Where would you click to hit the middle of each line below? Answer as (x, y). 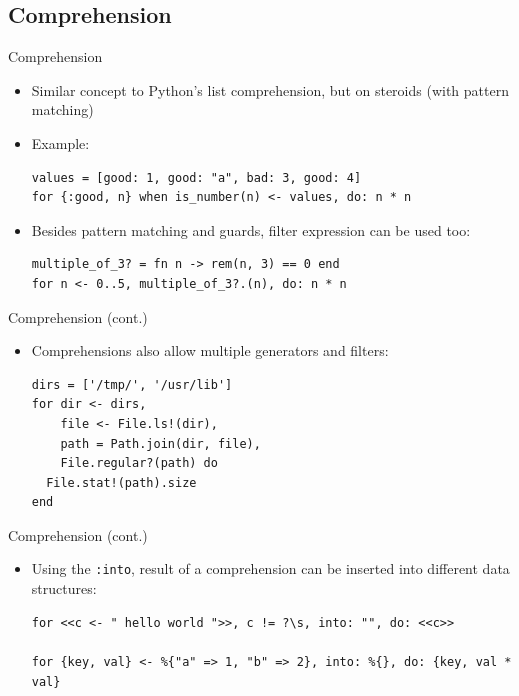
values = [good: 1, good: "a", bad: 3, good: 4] (196, 177)
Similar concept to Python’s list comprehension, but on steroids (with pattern (270, 89)
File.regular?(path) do (139, 463)
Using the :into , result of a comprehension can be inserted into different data (270, 568)
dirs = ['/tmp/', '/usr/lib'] (132, 384)
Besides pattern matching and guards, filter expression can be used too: (251, 229)
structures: (64, 588)
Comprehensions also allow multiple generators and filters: (210, 350)
